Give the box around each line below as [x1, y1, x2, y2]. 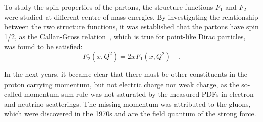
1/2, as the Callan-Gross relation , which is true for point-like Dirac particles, [4, 31, 246, 42]
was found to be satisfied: [4, 41, 83, 52]
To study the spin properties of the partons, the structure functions [4, 2, 213, 12]
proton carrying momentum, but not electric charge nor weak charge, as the [4, 78, 239, 89]
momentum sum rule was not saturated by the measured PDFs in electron [24, 89, 254, 99]
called [4, 89, 22, 99]
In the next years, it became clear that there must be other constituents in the [4, 68, 248, 79]
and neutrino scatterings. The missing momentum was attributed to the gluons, [4, 98, 251, 109]
